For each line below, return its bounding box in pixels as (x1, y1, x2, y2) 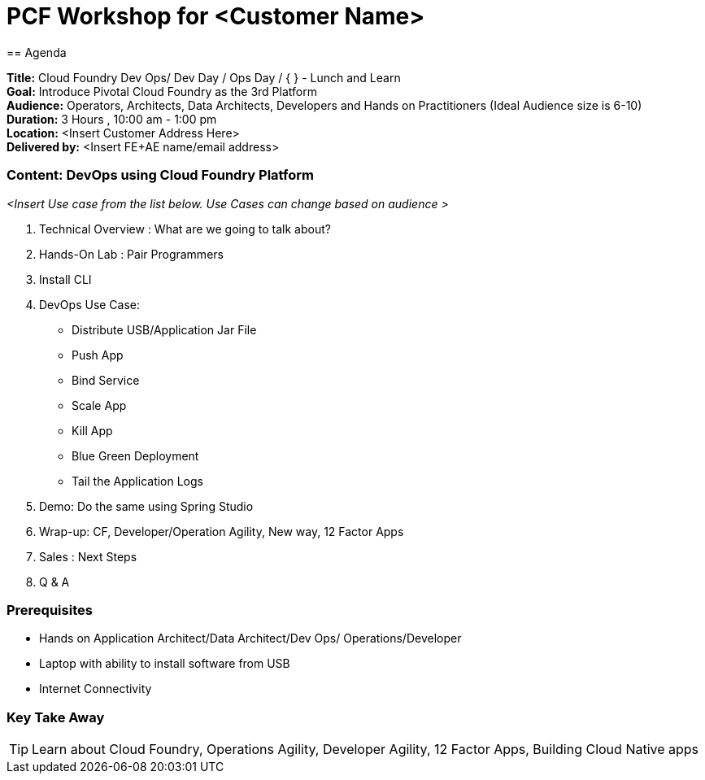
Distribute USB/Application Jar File (72, 322, 257, 337)
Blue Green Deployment (72, 448, 199, 463)
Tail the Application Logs (72, 473, 203, 488)
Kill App (72, 423, 113, 438)
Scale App (72, 398, 127, 412)
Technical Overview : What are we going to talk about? (39, 221, 331, 236)
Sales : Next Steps (39, 549, 137, 564)
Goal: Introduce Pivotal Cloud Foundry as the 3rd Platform (7, 84, 317, 98)
